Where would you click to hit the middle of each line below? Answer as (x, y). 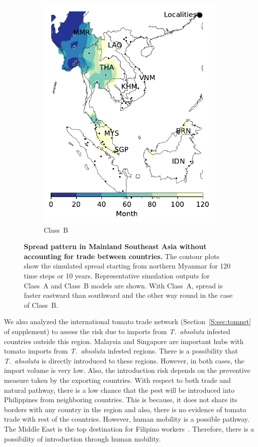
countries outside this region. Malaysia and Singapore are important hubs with (124, 341)
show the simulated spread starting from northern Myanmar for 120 (127, 266)
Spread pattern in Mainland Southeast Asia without (115, 246)
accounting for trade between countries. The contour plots (122, 256)
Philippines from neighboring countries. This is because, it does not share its (121, 400)
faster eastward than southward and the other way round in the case (128, 295)
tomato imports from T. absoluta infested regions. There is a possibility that (121, 351)
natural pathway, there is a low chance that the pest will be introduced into (119, 390)
